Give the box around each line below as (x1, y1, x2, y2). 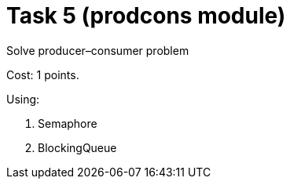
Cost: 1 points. (6, 67, 79, 82)
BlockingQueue (38, 140, 117, 154)
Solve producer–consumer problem (6, 43, 189, 57)
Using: (6, 92, 40, 106)
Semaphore (38, 116, 97, 130)
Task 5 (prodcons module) (6, 2, 286, 29)
